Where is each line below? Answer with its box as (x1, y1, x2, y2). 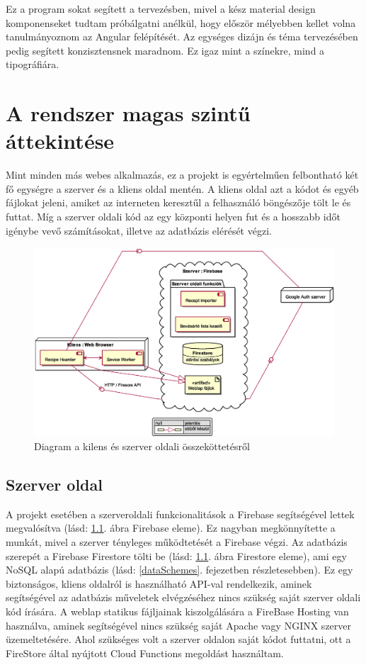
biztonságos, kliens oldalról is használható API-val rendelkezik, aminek (6, 576, 312, 591)
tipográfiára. (6, 57, 59, 72)
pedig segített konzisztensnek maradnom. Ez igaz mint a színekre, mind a (6, 43, 325, 57)
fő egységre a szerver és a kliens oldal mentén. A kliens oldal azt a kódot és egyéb (6, 181, 359, 196)
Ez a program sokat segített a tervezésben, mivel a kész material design (6, 1, 316, 16)
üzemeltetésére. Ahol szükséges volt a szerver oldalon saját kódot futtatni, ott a (6, 632, 351, 647)
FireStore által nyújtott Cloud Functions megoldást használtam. (6, 645, 284, 660)
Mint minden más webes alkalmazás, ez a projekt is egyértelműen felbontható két (6, 167, 359, 182)
